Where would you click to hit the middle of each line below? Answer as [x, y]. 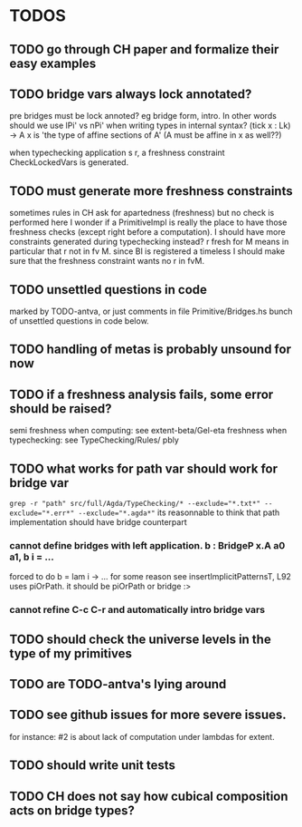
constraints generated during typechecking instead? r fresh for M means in [149, 242]
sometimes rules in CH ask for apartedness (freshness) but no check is [142, 213]
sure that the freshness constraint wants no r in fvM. [107, 261]
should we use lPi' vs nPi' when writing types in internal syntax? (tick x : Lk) [150, 126]
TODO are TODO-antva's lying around [118, 684]
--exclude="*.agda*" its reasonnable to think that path [179, 512]
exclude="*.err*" [42, 513]
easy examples [53, 63]
